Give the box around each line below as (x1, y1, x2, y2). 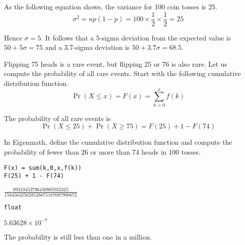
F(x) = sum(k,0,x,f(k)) (4, 164, 82, 171)
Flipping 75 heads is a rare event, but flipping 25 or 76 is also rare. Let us (4, 58, 227, 69)
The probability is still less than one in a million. (4, 231, 152, 242)
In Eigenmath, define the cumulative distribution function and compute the (4, 137, 232, 147)
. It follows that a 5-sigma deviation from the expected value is (41, 32, 231, 42)
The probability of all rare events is (4, 113, 111, 123)
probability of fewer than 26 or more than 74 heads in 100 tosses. (4, 146, 201, 157)
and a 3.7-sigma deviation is (45, 42, 130, 52)
